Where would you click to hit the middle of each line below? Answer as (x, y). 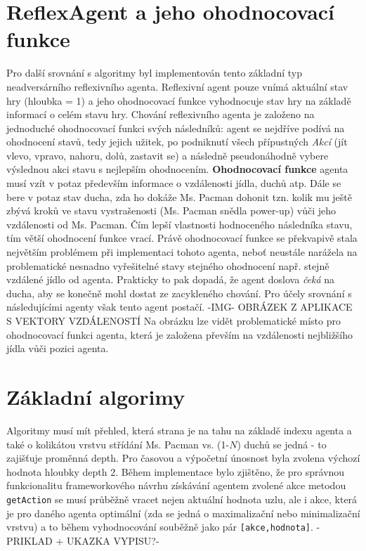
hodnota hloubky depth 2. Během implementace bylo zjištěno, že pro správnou (176, 471)
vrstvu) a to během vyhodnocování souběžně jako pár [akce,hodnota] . (160, 527)
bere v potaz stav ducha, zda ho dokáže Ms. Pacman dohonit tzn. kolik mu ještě (179, 196)
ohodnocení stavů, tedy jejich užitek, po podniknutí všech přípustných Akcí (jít (177, 142)
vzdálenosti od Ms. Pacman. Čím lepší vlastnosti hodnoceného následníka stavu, (179, 224)
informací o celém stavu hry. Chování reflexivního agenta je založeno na (161, 114)
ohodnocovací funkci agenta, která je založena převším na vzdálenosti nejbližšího (180, 334)
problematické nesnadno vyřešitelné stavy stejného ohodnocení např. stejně (168, 265)
